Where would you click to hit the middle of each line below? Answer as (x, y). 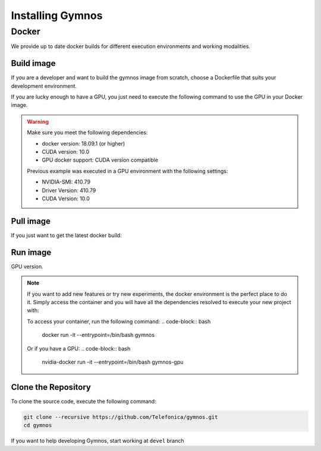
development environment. (44, 86)
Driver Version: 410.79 (69, 190)
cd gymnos (38, 425)
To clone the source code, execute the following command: (84, 401)
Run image (31, 252)
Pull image (31, 221)
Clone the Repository (51, 387)
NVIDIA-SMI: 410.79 (66, 182)
